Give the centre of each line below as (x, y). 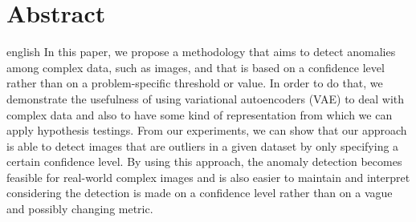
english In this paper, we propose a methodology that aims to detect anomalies (201, 52)
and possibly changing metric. (80, 209)
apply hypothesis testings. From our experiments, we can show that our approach (207, 130)
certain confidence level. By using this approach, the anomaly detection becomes (204, 161)
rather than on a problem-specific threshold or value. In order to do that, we (195, 83)
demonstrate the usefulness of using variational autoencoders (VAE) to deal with (206, 98)
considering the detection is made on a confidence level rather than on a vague (200, 193)
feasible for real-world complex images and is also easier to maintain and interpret (208, 177)
